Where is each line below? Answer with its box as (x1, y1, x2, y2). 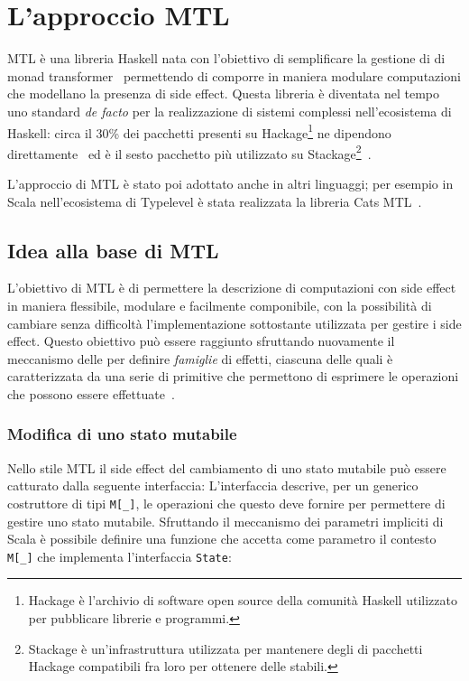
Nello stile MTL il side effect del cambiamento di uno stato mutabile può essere (7, 458, 446, 477)
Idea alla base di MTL (7, 236, 219, 264)
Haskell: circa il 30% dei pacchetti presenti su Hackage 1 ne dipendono (7, 120, 391, 142)
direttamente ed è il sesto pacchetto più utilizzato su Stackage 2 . (7, 141, 372, 163)
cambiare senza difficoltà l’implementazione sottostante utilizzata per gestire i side (7, 313, 462, 332)
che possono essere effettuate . (7, 384, 175, 403)
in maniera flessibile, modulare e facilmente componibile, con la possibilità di (7, 295, 432, 314)
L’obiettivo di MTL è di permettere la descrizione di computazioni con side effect (7, 278, 456, 297)
